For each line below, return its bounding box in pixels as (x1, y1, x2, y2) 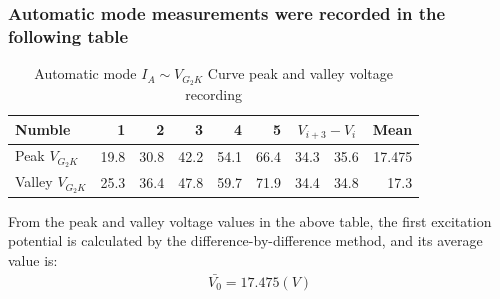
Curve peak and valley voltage (207, 63, 393, 84)
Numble (15, 119, 71, 140)
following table (8, 23, 129, 48)
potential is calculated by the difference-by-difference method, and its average (8, 230, 483, 251)
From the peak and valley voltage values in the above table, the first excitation (8, 210, 492, 231)
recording (185, 84, 243, 104)
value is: (8, 249, 58, 270)
